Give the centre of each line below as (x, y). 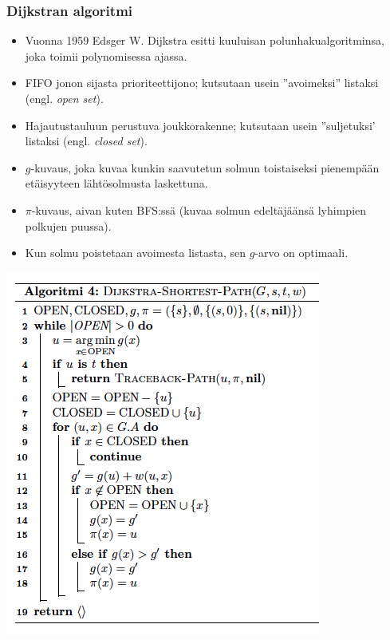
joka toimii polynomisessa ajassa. (106, 55)
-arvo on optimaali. (301, 253)
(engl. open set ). (64, 98)
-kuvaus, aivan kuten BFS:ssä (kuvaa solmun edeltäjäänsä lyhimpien (199, 209)
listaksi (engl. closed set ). (86, 141)
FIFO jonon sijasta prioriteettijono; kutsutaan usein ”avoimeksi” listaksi (202, 83)
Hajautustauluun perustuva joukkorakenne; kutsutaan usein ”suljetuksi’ (200, 125)
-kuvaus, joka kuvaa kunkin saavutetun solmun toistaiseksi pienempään (205, 167)
